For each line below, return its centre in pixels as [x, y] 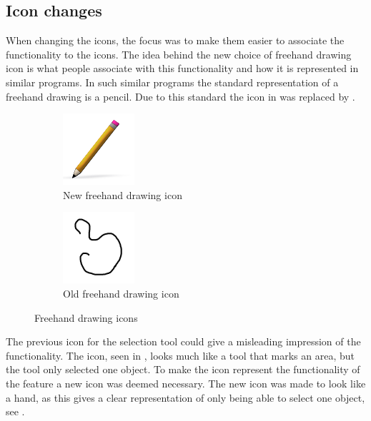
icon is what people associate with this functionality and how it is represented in [182, 68]
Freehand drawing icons [86, 317]
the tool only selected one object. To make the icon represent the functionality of [183, 369]
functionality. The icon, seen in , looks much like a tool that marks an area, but [180, 355]
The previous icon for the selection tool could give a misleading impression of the [183, 341]
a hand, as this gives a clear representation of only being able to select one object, [185, 397]
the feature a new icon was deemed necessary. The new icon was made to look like [186, 383]
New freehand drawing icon [123, 194]
